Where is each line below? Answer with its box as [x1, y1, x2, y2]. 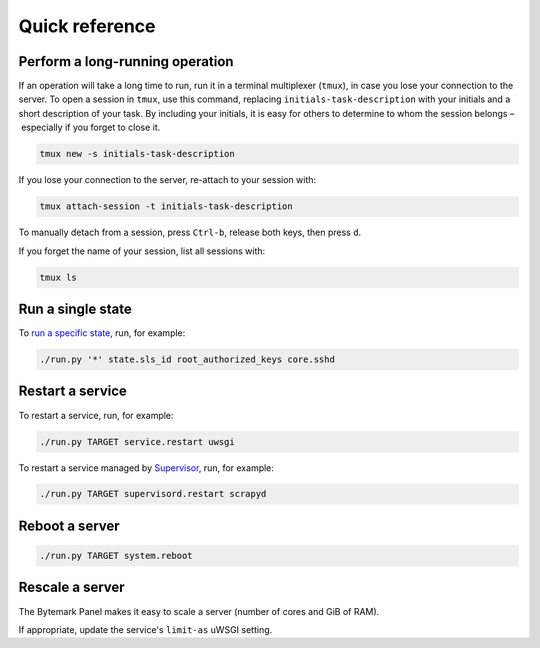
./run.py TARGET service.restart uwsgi [39, 436, 235, 447]
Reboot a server [18, 517, 120, 534]
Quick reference [18, 15, 156, 37]
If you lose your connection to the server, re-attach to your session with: [18, 174, 317, 186]
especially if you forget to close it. [20, 121, 161, 134]
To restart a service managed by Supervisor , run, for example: [18, 461, 275, 474]
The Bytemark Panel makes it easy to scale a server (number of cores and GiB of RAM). [18, 605, 380, 617]
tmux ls [39, 271, 77, 283]
